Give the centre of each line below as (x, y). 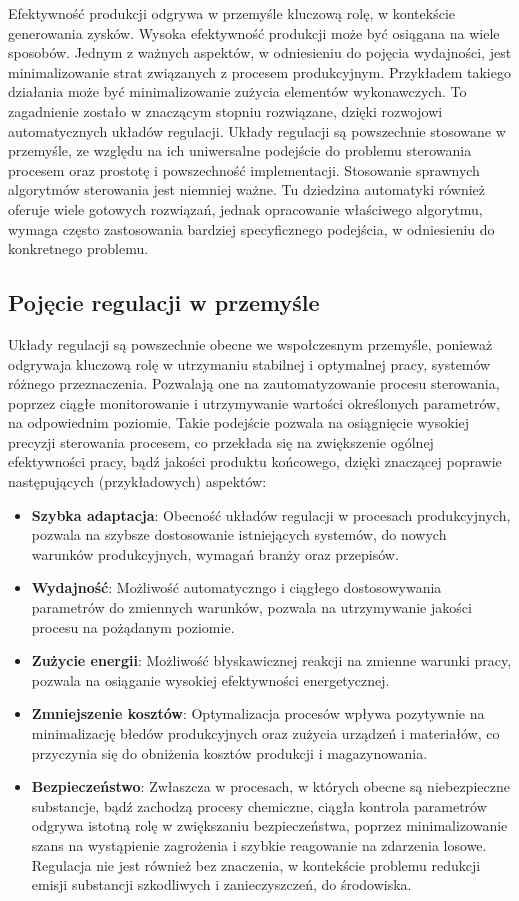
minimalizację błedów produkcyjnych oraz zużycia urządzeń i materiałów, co (265, 733)
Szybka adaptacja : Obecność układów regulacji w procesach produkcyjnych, (271, 514)
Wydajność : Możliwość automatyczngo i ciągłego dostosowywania (236, 587)
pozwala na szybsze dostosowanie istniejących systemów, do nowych (239, 534)
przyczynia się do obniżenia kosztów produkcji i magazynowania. (229, 752)
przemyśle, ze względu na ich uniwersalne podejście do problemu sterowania (240, 150)
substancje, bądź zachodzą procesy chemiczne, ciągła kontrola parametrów (259, 805)
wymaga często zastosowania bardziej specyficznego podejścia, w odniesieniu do (251, 228)
